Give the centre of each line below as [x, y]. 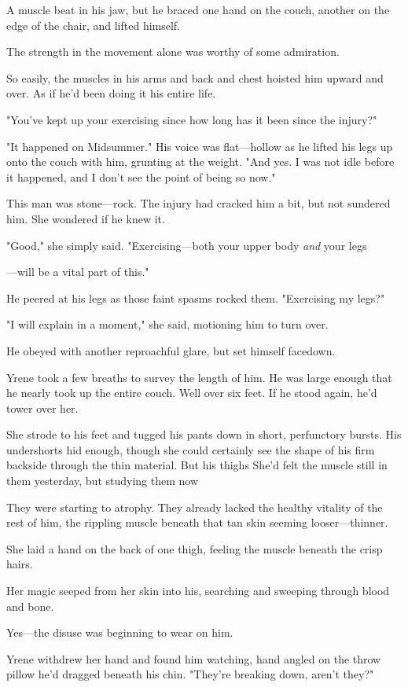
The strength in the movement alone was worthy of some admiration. [173, 51]
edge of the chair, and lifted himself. [94, 25]
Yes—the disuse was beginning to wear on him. [120, 632]
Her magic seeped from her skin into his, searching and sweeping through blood [198, 591]
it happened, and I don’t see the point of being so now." [141, 176]
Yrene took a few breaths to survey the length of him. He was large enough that [199, 377]
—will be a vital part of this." [78, 272]
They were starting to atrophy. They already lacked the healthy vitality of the [195, 507]
